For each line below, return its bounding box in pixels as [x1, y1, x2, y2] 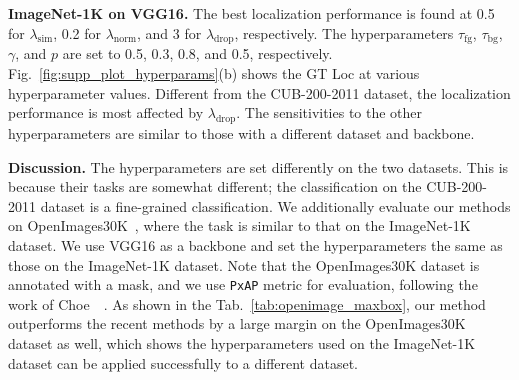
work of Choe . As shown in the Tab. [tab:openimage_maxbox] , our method [8, 293, 486, 314]
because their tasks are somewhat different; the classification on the [8, 176, 422, 197]
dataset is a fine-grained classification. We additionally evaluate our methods [40, 195, 511, 216]
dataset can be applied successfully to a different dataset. [8, 352, 359, 373]
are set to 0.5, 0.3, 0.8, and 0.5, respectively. [62, 43, 333, 64]
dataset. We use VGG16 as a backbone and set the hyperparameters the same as [8, 234, 503, 255]
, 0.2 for [53, 22, 102, 43]
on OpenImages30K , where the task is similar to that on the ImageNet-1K [8, 215, 471, 236]
